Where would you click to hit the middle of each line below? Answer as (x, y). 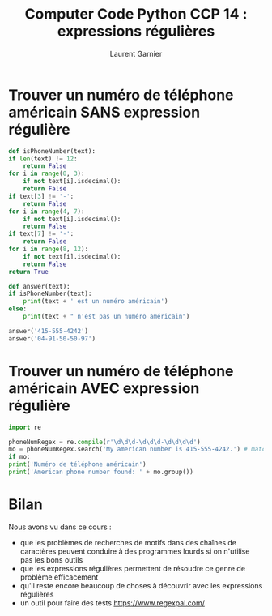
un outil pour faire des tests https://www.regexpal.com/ (112, 603)
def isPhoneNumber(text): (52, 151)
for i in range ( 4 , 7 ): (47, 212)
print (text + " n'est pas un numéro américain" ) (106, 317)
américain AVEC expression (104, 388)
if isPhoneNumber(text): (50, 294)
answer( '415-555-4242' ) (49, 331)
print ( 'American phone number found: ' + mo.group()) (101, 472)
